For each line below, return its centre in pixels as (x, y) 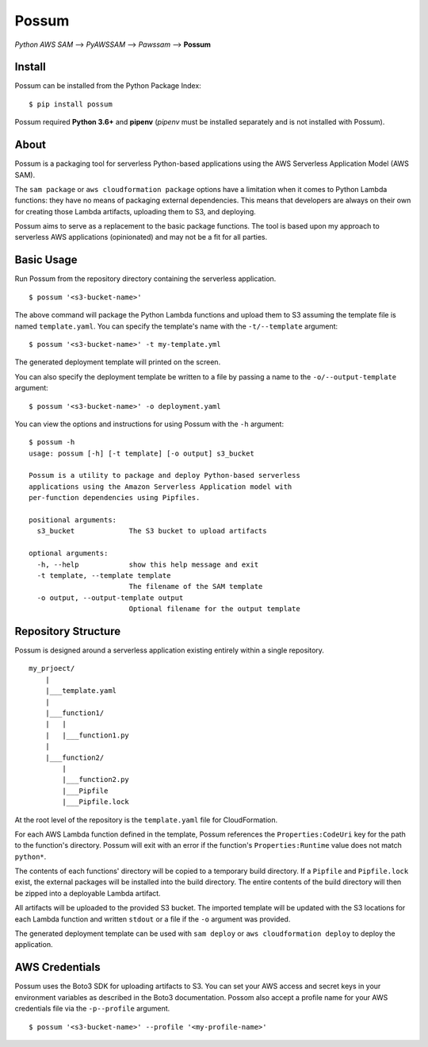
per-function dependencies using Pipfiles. (115, 498)
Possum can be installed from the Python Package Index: (108, 86)
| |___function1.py (87, 735)
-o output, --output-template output (110, 598)
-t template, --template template (104, 575)
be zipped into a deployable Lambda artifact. (88, 893)
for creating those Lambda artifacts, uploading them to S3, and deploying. (136, 211)
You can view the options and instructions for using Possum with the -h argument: (149, 424)
